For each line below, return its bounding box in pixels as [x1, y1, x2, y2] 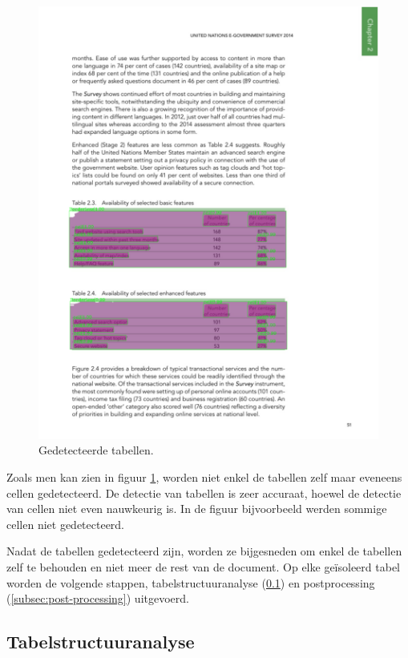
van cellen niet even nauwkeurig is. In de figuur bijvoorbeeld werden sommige [6, 500, 387, 517]
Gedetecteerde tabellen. [38, 442, 154, 458]
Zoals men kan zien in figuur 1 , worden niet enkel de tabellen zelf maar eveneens [6, 468, 402, 485]
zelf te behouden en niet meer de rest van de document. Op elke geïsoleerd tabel [6, 558, 400, 575]
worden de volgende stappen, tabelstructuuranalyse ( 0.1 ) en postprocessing [6, 574, 375, 591]
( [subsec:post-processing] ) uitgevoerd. [6, 590, 189, 607]
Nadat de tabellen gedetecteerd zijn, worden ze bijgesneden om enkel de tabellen [6, 543, 402, 559]
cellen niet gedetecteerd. [6, 515, 125, 532]
